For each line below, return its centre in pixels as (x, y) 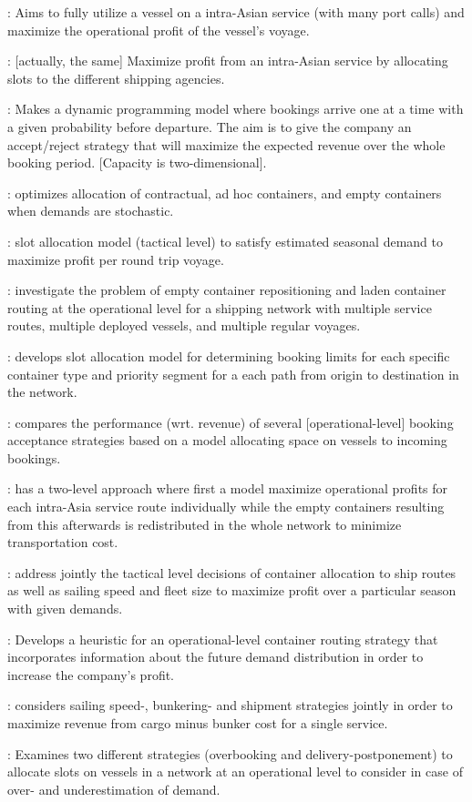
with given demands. (65, 609)
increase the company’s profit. (91, 674)
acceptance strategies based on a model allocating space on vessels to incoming (227, 440)
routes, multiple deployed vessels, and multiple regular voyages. (184, 325)
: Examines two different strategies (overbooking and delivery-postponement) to (230, 753)
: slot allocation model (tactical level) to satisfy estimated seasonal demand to (225, 241)
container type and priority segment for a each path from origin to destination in (233, 374)
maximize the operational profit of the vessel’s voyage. (159, 30)
